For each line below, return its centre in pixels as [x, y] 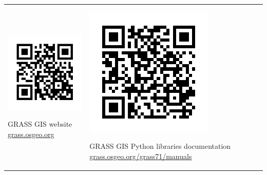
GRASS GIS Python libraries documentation [160, 146]
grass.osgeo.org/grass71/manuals [141, 156]
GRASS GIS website [40, 123]
